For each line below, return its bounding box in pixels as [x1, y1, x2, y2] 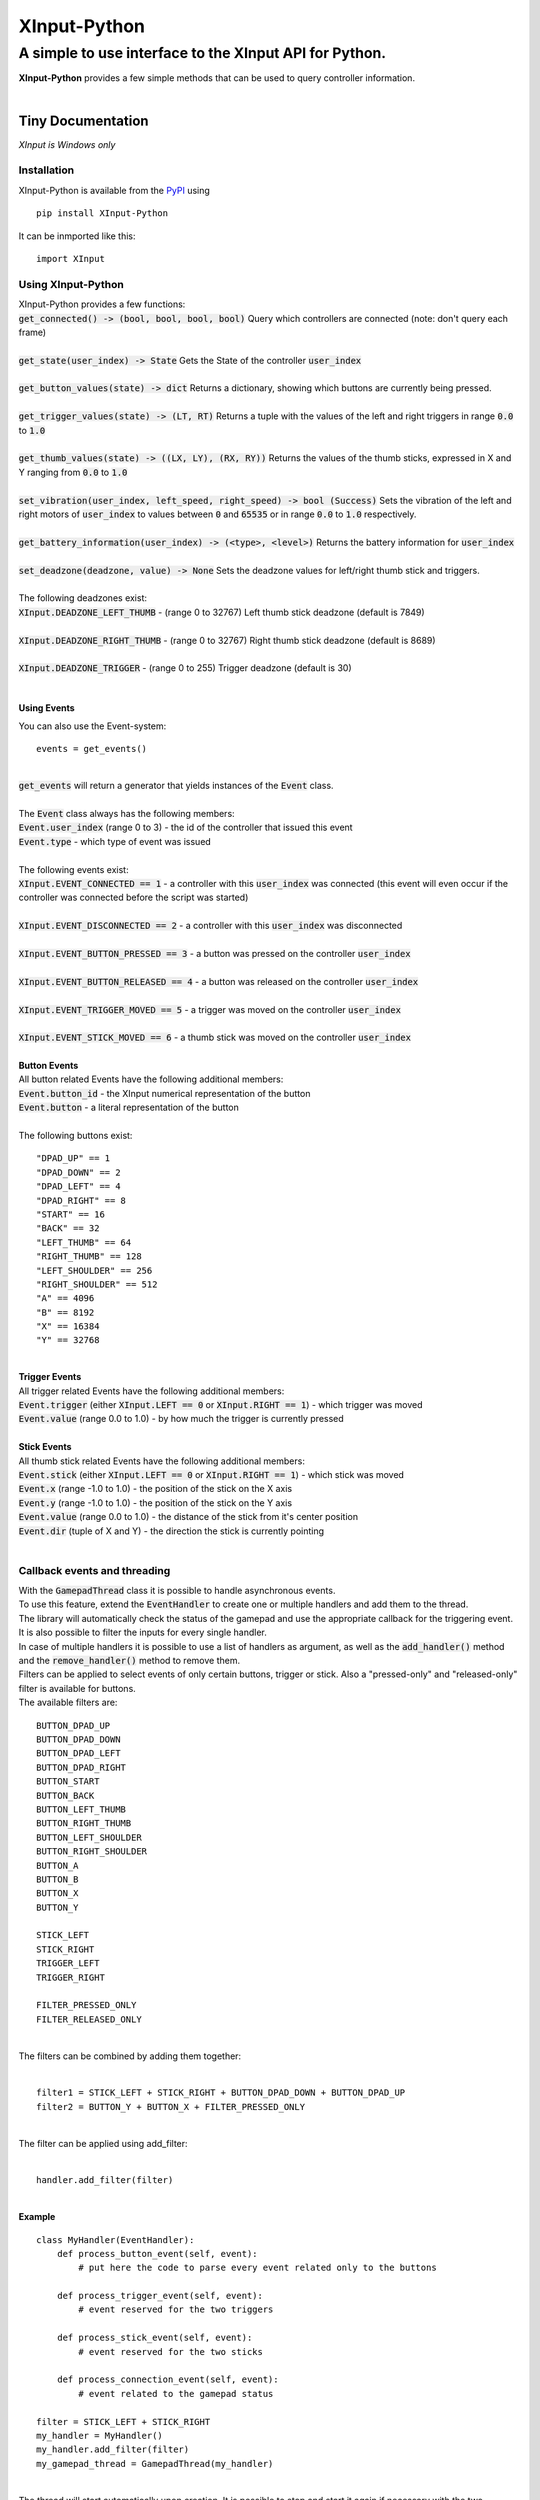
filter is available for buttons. [18, 1682, 137, 1694]
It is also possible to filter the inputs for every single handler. [18, 1626, 267, 1639]
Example [18, 2211, 56, 2223]
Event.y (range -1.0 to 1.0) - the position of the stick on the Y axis [18, 1496, 293, 1509]
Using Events [18, 701, 75, 714]
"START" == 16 [36, 1208, 105, 1220]
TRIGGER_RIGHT [36, 1971, 105, 1983]
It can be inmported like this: [18, 230, 136, 242]
